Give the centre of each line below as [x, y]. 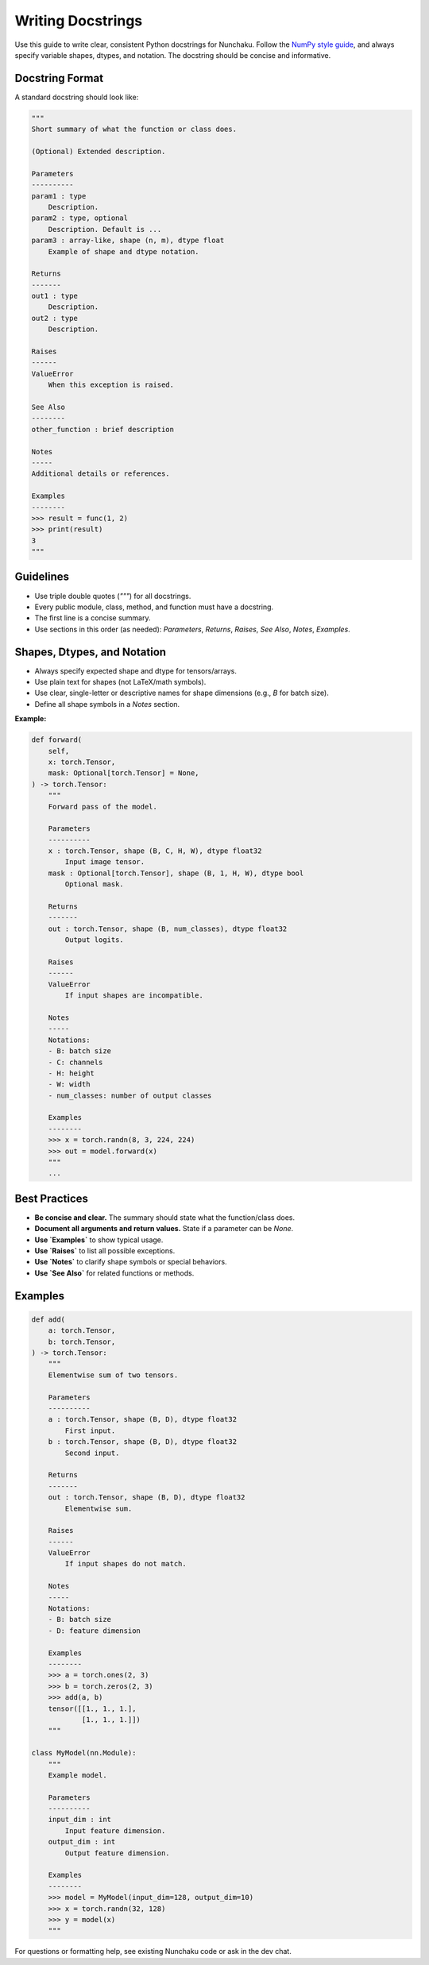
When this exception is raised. [111, 385]
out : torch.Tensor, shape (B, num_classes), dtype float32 [168, 928]
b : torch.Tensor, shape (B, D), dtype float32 [143, 1442]
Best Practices [52, 1198]
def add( [48, 1319]
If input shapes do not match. [126, 1564]
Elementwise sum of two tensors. [113, 1375]
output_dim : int [82, 1842]
